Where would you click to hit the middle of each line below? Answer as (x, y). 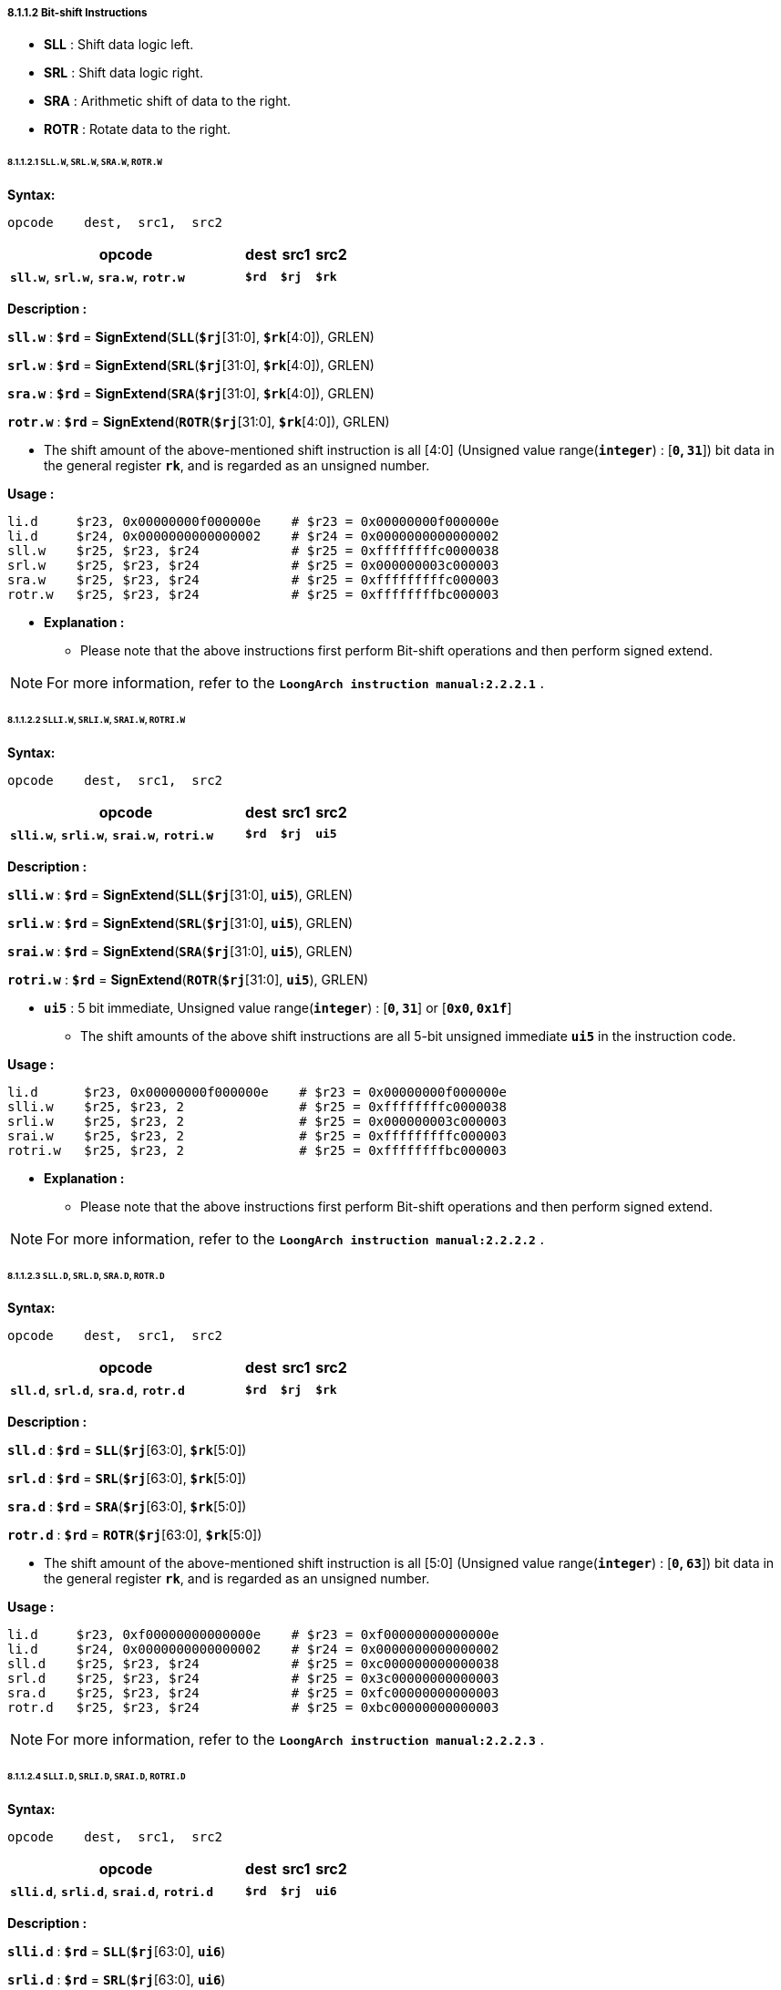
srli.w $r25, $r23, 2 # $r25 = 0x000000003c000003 (257, 1121)
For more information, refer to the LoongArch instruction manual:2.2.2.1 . (296, 683)
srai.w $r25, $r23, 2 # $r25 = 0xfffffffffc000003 (257, 1135)
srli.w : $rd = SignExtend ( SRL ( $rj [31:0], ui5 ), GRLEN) (180, 923)
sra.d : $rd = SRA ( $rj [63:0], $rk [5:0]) (127, 1507)
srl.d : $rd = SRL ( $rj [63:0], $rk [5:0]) (127, 1479)
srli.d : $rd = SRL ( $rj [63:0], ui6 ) (117, 1980)
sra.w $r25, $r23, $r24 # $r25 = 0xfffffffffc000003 (253, 580)
